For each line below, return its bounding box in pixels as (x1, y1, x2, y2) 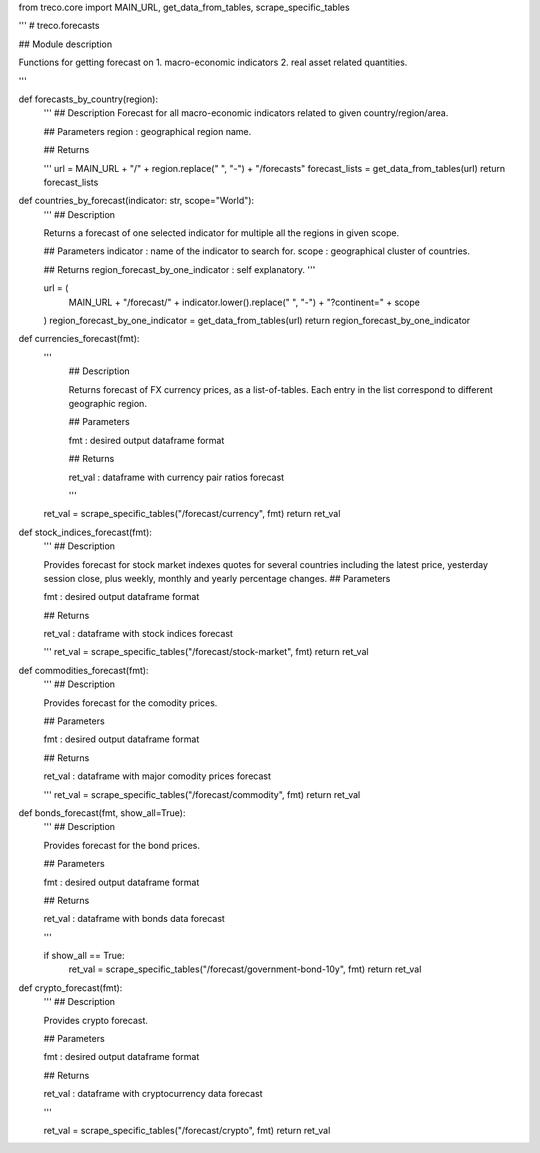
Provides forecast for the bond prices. (43, 839, 200, 851)
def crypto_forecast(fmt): (18, 981, 123, 994)
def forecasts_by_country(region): (18, 93, 159, 105)
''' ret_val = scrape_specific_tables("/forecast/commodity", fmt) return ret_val (43, 788, 361, 800)
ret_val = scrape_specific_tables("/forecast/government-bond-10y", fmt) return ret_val (68, 963, 422, 975)
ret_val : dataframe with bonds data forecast (43, 913, 225, 925)
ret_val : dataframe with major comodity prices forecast (43, 770, 272, 782)
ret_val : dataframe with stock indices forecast (43, 628, 234, 640)
